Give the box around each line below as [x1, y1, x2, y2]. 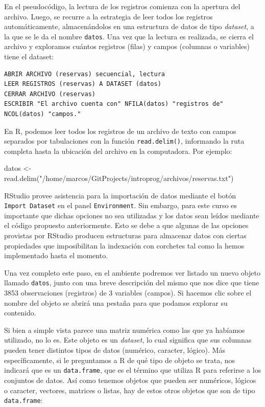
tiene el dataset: [4, 51, 54, 62]
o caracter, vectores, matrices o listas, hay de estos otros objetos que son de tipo [4, 385, 255, 395]
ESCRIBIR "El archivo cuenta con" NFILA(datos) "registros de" [4, 100, 224, 108]
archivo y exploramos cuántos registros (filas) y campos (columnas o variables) [4, 41, 250, 52]
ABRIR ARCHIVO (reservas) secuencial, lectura [4, 70, 165, 78]
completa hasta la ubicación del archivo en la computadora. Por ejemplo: [4, 145, 232, 156]
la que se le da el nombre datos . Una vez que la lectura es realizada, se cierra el [4, 31, 254, 41]
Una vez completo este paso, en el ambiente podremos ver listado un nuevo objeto [4, 267, 260, 278]
